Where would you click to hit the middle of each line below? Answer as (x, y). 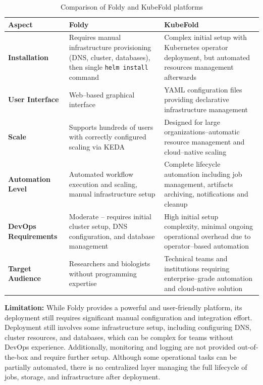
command (84, 77)
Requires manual (95, 37)
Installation (28, 57)
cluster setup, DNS (98, 226)
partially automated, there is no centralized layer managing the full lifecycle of (126, 367)
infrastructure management (206, 109)
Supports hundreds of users (111, 127)
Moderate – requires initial (110, 216)
